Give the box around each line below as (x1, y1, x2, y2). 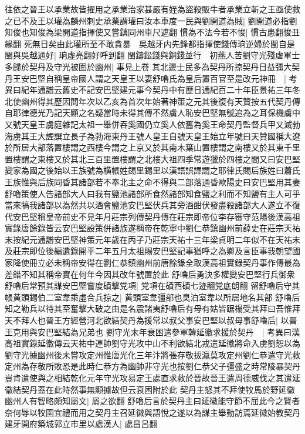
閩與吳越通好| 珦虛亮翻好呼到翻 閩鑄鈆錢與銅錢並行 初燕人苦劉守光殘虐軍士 (5, 49, 300, 61)
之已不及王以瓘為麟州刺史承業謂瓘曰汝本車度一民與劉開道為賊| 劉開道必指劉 (5, 14, 297, 26)
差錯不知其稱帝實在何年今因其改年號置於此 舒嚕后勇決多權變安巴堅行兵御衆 (5, 268, 295, 280)
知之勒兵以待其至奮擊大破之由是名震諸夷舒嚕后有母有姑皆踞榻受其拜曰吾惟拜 (5, 302, 300, 315)
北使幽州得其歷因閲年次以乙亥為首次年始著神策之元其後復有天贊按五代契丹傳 (5, 95, 300, 107)
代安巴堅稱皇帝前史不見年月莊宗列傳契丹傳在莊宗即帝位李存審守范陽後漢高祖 (5, 210, 300, 222)
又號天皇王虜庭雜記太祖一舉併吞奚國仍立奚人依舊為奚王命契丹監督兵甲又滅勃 (5, 118, 300, 130)
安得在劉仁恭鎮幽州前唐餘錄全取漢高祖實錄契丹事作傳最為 (78, 256, 300, 269)
